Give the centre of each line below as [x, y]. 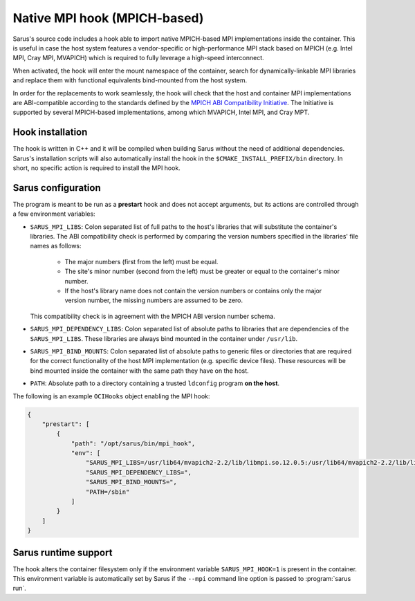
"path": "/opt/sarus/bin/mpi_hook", [133, 443]
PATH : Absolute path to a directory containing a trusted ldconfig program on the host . [155, 383]
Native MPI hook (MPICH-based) [108, 18]
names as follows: [56, 246]
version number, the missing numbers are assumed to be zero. [154, 300]
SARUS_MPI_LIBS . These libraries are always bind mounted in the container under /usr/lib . [164, 338]
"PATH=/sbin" [108, 492]
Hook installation [50, 132]
